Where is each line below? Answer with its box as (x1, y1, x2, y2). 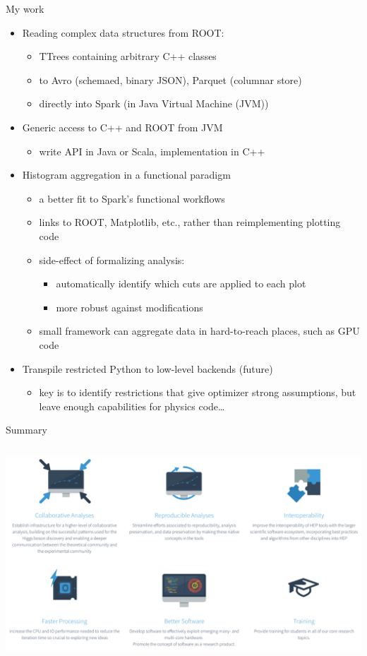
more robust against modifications (56, 299, 203, 314)
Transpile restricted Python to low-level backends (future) (22, 361, 273, 376)
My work (6, 1, 44, 16)
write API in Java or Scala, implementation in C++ (39, 143, 265, 158)
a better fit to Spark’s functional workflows (39, 191, 225, 205)
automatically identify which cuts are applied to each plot (56, 276, 306, 291)
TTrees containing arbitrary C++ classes (39, 49, 217, 64)
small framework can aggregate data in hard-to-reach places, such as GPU (39, 323, 360, 338)
